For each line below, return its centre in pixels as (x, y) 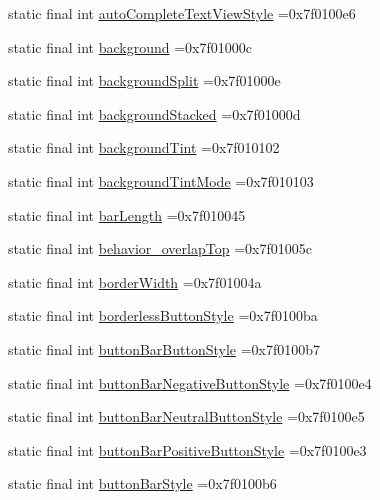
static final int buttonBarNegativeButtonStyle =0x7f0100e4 (190, 382)
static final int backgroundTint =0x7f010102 (144, 147)
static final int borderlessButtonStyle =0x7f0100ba (163, 315)
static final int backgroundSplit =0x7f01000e (144, 80)
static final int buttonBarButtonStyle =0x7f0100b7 (164, 348)
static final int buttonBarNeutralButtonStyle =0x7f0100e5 (186, 416)
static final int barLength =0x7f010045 (127, 214)
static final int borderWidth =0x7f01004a (135, 281)
